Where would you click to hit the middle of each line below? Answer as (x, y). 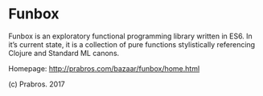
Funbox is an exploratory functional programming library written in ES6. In (131, 36)
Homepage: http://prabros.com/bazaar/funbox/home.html (104, 68)
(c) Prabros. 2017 (37, 84)
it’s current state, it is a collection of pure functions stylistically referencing (132, 44)
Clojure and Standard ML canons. (64, 53)
